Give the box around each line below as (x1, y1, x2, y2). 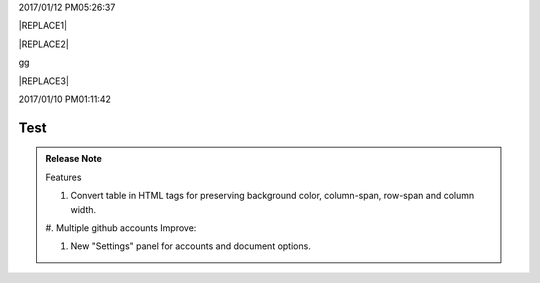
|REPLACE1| (18, 20, 68, 32)
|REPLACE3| (18, 75, 70, 87)
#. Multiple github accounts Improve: (45, 221, 197, 234)
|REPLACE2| (18, 38, 69, 50)
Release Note (45, 153, 102, 165)
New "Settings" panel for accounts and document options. (70, 240, 312, 252)
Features (45, 171, 82, 183)
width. (70, 203, 97, 215)
